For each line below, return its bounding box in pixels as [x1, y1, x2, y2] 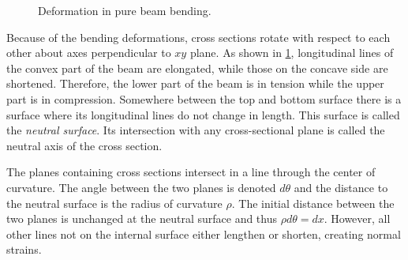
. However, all [324, 210, 391, 227]
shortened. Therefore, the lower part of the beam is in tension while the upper [6, 75, 384, 92]
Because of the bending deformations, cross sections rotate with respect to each [6, 28, 391, 45]
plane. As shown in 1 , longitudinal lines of [189, 44, 394, 61]
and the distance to [294, 179, 388, 195]
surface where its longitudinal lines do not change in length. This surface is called [6, 106, 400, 122]
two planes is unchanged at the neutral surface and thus [6, 210, 277, 227]
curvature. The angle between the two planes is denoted [6, 179, 276, 195]
